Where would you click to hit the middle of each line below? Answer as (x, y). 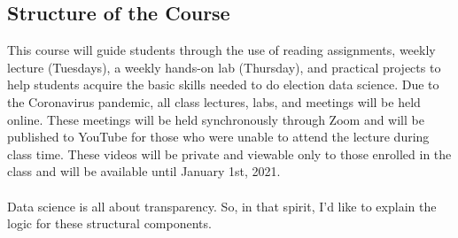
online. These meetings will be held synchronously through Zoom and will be (216, 119)
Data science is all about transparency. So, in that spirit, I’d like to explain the (222, 206)
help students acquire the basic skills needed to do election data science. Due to (223, 84)
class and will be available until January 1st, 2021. (144, 171)
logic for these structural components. (109, 223)
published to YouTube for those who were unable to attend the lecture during (218, 137)
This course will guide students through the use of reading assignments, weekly (221, 50)
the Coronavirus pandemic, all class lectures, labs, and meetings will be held (214, 101)
